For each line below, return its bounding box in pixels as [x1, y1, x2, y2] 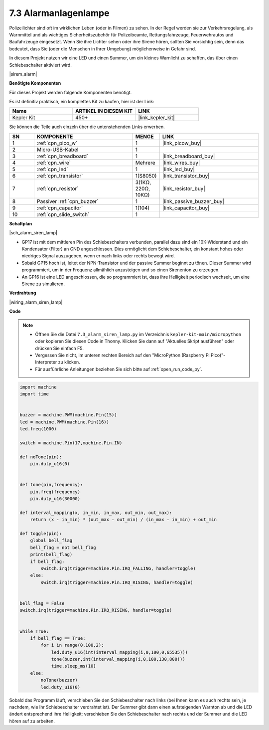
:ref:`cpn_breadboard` [36, 153, 89, 160]
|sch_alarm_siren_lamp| [9, 230, 57, 236]
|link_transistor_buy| [162, 172, 210, 179]
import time [19, 391, 49, 397]
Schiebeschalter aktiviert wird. [9, 62, 72, 68]
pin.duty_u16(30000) [30, 496, 81, 502]
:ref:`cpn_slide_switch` [36, 211, 90, 218]
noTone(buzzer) [40, 677, 78, 683]
